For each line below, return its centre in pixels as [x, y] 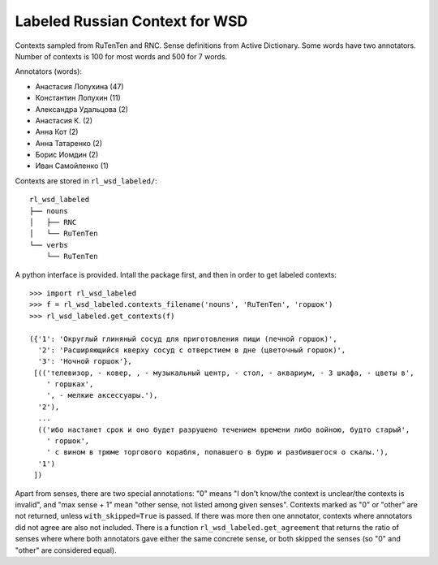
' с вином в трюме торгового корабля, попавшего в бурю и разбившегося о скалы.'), [217, 452]
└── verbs [49, 245]
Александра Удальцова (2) [82, 109]
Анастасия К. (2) [64, 120]
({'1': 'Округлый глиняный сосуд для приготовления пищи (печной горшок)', [183, 339]
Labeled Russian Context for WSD [131, 21]
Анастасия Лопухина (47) [80, 86]
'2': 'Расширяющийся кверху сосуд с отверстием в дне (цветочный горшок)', [192, 350]
